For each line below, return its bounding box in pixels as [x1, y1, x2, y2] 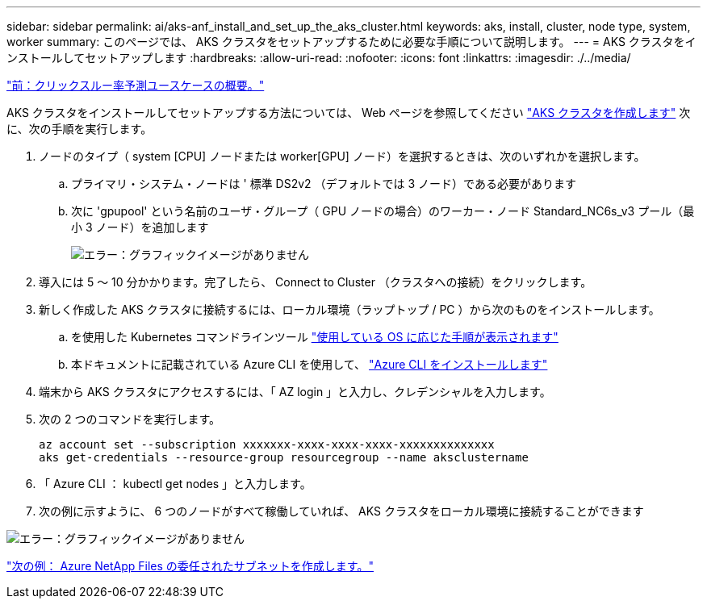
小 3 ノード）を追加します [71, 220, 209, 234]
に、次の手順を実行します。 [6, 122, 153, 136]
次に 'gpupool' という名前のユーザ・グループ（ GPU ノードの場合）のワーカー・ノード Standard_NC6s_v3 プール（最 [71, 204, 695, 218]
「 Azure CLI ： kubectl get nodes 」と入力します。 [39, 477, 312, 490]
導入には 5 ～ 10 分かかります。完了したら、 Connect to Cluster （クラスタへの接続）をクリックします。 [39, 275, 592, 289]
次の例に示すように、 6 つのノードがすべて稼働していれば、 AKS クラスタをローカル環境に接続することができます [39, 504, 644, 518]
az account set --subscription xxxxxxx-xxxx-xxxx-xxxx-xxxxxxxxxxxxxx [39, 438, 495, 451]
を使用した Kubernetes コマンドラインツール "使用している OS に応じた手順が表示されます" [71, 330, 558, 344]
